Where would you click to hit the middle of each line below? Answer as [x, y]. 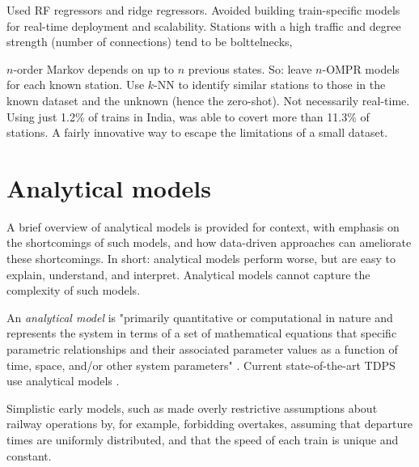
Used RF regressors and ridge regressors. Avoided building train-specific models [203, 10]
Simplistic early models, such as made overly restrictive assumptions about [192, 408]
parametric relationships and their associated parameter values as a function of [202, 349]
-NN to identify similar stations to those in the [270, 85]
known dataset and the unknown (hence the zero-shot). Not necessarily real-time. [208, 100]
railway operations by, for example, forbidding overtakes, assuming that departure [209, 424]
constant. [29, 455]
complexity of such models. [74, 290]
